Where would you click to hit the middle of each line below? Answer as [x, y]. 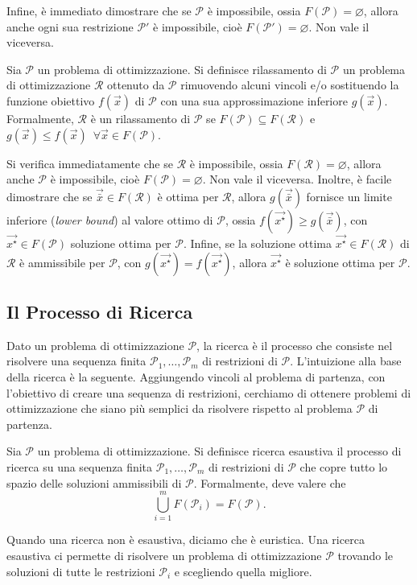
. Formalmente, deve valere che [270, 482]
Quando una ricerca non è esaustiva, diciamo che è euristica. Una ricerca [186, 540]
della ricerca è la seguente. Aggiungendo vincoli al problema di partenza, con [196, 377]
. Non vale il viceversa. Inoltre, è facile [297, 179]
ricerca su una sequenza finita [80, 467]
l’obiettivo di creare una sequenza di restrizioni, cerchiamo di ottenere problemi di [209, 392]
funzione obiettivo [51, 100]
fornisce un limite [349, 196]
